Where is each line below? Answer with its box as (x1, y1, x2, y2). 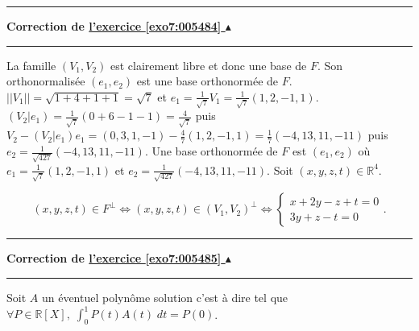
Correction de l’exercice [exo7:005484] (6, 18, 222, 34)
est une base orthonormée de (136, 72, 279, 89)
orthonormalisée (6, 72, 85, 89)
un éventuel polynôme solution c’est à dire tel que (41, 289, 288, 306)
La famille (6, 56, 56, 73)
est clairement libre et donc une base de (110, 56, 307, 73)
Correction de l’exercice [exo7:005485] (6, 250, 222, 267)
